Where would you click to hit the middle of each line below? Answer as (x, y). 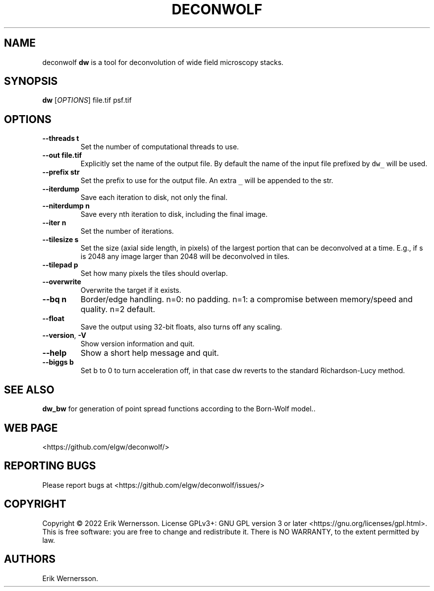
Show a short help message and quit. (150, 353)
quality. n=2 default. (118, 309)
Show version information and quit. (137, 344)
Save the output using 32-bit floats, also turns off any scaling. (181, 327)
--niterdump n (66, 206)
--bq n (54, 299)
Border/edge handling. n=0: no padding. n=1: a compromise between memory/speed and (246, 299)
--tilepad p (60, 265)
